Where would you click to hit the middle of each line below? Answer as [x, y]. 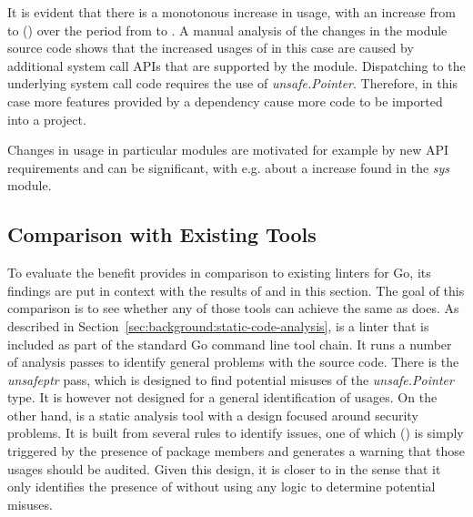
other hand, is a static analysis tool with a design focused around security [213, 415]
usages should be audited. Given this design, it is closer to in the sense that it [224, 468]
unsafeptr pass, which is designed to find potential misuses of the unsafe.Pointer [231, 379]
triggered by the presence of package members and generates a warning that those [236, 451]
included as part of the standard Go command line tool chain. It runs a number [230, 344]
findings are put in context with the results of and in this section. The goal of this [236, 290]
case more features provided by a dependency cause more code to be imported [225, 101]
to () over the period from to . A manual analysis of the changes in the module [227, 30]
